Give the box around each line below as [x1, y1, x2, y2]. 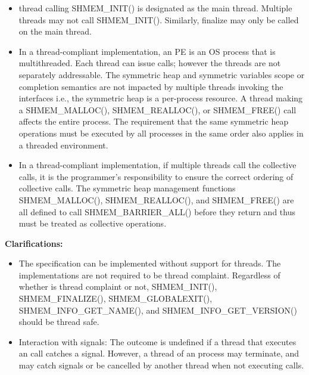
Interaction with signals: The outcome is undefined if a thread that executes [18, 335, 296, 348]
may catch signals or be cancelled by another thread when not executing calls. [18, 359, 304, 371]
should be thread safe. [18, 315, 99, 328]
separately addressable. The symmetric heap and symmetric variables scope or [18, 68, 305, 80]
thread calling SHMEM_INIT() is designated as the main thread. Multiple [18, 2, 292, 14]
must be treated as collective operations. [18, 217, 167, 230]
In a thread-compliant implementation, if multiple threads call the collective [18, 159, 296, 171]
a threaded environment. [18, 138, 108, 151]
